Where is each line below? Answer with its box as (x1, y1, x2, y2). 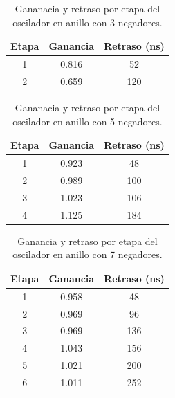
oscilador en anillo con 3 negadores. (12, 15, 163, 29)
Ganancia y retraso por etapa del (17, 233, 158, 248)
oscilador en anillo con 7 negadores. (12, 247, 163, 262)
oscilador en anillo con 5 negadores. (12, 114, 163, 128)
